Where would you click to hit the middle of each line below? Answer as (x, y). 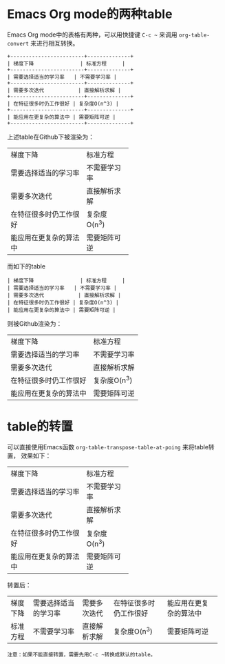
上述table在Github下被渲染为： (51, 137)
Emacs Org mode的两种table (90, 14)
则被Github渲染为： (35, 323)
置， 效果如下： (29, 456)
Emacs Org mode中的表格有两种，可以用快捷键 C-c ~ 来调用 (92, 35)
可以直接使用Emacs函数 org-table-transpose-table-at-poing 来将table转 (111, 447)
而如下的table (26, 266)
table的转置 (40, 427)
